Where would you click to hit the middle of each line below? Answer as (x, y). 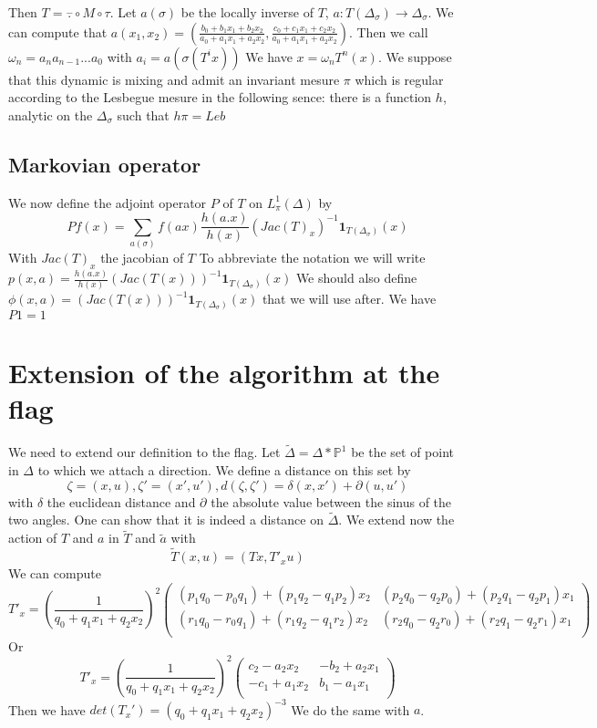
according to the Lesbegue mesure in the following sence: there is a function (220, 97)
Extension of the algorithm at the (224, 373)
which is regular (399, 79)
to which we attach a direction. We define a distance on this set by (224, 470)
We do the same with (350, 709)
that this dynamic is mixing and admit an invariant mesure (174, 79)
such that (143, 114)
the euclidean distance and (121, 501)
